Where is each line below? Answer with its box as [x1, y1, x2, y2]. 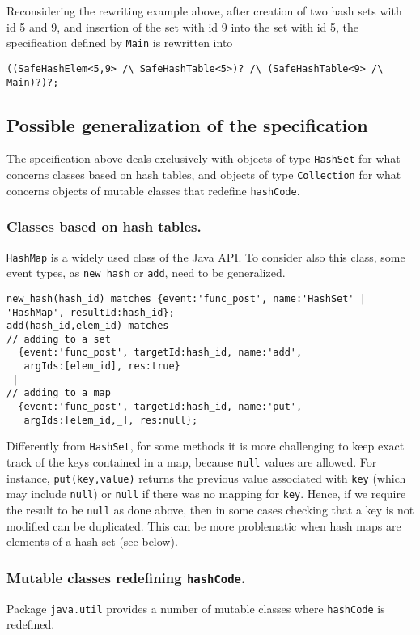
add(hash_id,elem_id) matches [6, 320, 169, 332]
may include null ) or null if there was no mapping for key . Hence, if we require [6, 485, 406, 502]
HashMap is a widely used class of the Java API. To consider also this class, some [6, 248, 405, 265]
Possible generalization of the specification [6, 112, 368, 137]
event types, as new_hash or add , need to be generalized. [6, 264, 286, 281]
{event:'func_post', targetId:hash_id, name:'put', [18, 401, 303, 413]
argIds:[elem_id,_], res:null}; [23, 414, 198, 426]
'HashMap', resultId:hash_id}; [6, 306, 175, 318]
